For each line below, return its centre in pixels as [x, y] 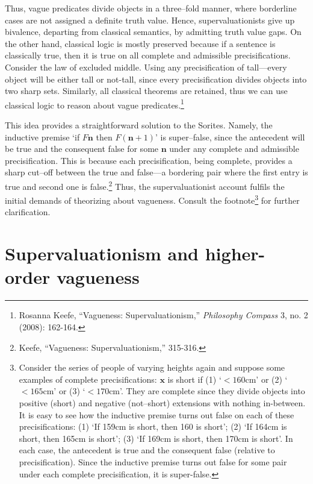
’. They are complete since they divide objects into [212, 391]
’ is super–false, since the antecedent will [230, 137]
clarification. [28, 212]
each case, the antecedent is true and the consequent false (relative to [147, 450]
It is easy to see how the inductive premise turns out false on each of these [156, 414]
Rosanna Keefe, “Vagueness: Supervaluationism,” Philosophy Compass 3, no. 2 [163, 315]
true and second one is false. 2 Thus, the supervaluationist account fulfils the [145, 185]
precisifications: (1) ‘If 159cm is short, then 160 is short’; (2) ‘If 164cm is [153, 426]
